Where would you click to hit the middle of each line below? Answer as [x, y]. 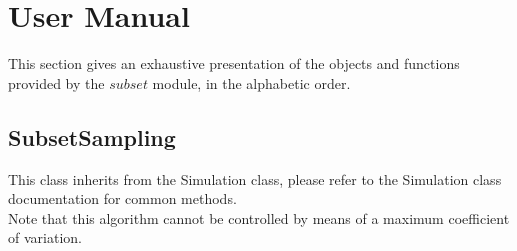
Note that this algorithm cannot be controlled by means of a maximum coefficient [259, 217]
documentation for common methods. [122, 198]
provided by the [56, 82]
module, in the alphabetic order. [251, 82]
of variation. [45, 237]
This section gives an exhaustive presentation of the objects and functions [234, 63]
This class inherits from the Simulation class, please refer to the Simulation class [255, 178]
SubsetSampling [92, 136]
